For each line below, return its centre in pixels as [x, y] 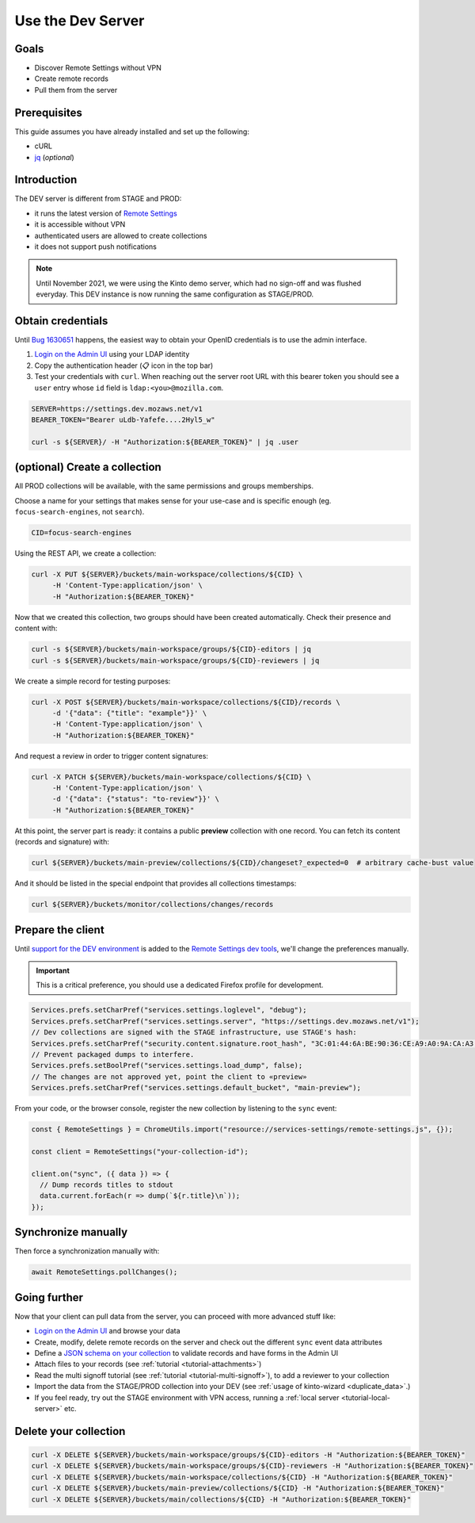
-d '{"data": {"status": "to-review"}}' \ [135, 799]
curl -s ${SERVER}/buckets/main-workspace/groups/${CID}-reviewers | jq [175, 660]
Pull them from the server [76, 90]
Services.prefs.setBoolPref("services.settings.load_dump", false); [167, 1066]
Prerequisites [48, 112]
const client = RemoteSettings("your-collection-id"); [140, 1151]
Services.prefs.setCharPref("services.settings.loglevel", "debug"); [169, 1010]
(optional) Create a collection [88, 467]
